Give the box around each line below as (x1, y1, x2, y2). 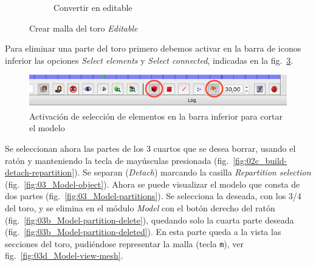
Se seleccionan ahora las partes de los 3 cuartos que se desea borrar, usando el (5, 142, 296, 154)
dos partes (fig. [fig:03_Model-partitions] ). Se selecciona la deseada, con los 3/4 (5, 189, 301, 202)
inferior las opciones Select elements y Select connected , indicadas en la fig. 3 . (5, 53, 294, 66)
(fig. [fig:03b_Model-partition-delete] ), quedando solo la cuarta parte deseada (5, 213, 294, 226)
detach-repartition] (5, 166, 75, 179)
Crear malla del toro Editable (29, 21, 138, 34)
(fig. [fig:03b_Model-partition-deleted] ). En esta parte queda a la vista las (5, 225, 281, 238)
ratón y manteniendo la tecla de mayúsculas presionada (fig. (5, 154, 229, 166)
